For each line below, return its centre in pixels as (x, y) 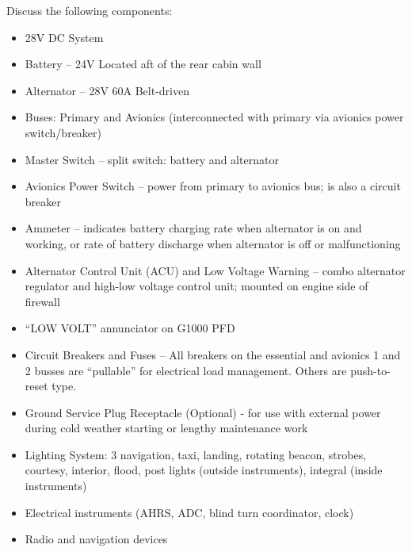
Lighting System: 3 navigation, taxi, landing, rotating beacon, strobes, (196, 454)
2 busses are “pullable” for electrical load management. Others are (186, 370)
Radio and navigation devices (96, 539)
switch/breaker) (63, 132)
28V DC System (64, 37)
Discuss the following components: (90, 10)
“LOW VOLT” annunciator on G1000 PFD (130, 328)
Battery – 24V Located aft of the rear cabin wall (143, 64)
